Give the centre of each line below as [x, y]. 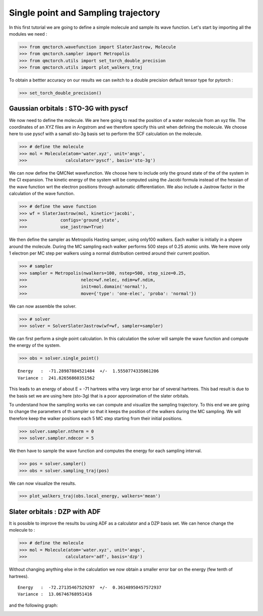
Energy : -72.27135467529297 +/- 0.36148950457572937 [90, 587]
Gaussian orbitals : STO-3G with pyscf [68, 109]
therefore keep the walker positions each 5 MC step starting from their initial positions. [96, 418]
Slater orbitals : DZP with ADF [55, 511]
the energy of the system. [35, 345]
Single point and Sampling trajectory [85, 13]
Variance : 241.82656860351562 [56, 378]
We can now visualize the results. [43, 483]
